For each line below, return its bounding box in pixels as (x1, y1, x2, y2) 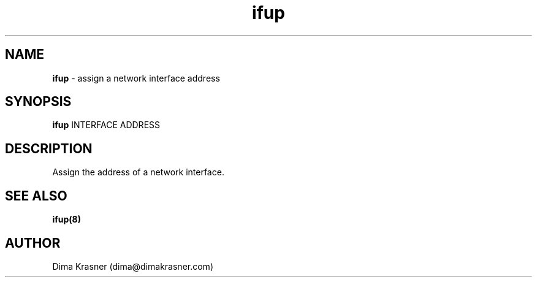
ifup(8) (52, 214, 81, 225)
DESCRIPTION (5, 140, 93, 156)
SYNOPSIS (5, 94, 72, 110)
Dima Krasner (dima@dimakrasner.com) (52, 261, 213, 272)
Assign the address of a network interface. (52, 167, 224, 178)
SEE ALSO (5, 188, 67, 204)
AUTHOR (5, 235, 61, 251)
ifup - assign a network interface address (52, 72, 220, 83)
